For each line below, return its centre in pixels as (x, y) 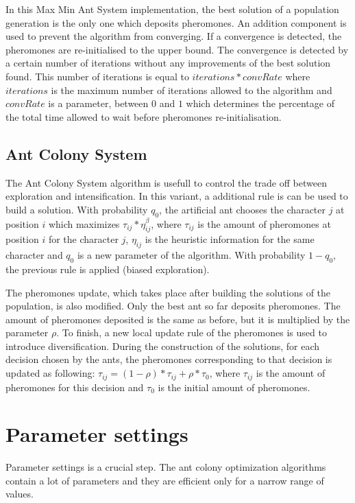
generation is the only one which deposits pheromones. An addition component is (176, 22)
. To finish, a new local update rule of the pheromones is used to (192, 332)
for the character (83, 239)
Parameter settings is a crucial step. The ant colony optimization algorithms (166, 467)
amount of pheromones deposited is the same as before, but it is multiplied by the (178, 319)
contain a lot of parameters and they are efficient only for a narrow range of (165, 480)
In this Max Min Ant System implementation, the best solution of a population (172, 9)
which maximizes (84, 223)
